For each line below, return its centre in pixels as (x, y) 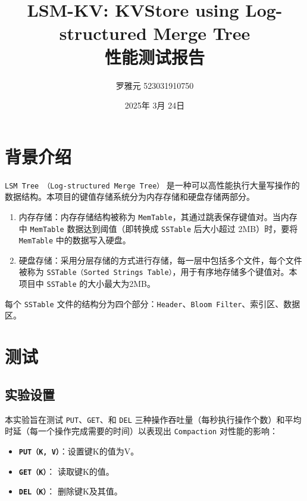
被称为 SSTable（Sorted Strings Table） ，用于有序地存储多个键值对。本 (158, 272)
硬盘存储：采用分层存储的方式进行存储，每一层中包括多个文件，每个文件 (160, 260)
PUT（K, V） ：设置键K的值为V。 (79, 451)
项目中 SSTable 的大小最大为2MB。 (87, 284)
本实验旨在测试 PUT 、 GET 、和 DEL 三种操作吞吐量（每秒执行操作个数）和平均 (153, 419)
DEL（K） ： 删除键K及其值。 (71, 491)
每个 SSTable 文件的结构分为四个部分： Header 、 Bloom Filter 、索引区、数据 (153, 303)
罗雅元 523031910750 (155, 85)
